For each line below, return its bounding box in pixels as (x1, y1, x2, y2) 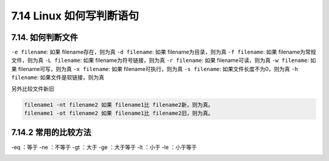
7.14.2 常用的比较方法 (11, 128, 91, 138)
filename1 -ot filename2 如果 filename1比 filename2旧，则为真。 (24, 110, 214, 117)
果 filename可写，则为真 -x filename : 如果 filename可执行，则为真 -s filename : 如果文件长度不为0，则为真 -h (11, 65, 299, 72)
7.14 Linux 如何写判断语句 (11, 9, 140, 22)
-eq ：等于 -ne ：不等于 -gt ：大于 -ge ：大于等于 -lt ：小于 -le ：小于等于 (11, 143, 197, 151)
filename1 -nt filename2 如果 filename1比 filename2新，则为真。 (24, 101, 214, 108)
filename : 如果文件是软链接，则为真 (11, 74, 105, 81)
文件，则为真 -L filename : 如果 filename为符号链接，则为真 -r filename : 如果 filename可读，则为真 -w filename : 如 (11, 57, 316, 64)
